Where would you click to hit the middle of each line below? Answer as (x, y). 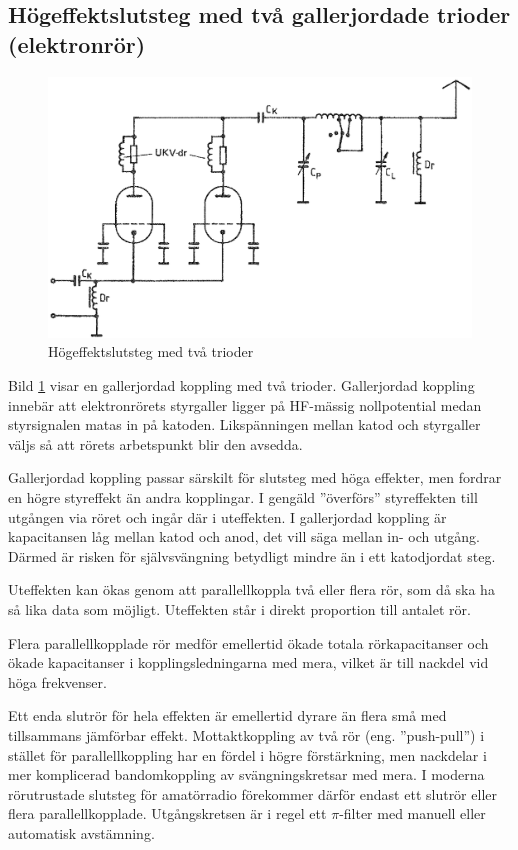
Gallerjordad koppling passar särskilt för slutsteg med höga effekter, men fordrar (255, 477)
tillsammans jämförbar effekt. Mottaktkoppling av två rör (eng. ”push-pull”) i (246, 734)
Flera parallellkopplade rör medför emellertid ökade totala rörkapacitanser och (248, 642)
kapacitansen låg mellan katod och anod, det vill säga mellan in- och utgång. (244, 536)
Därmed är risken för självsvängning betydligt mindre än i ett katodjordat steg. (252, 555)
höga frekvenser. (57, 681)
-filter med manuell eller (412, 813)
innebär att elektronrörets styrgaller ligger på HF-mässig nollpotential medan (245, 404)
